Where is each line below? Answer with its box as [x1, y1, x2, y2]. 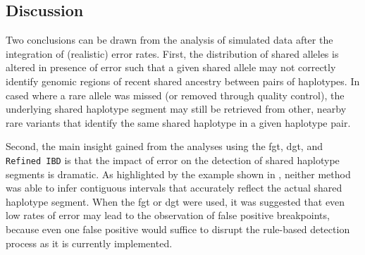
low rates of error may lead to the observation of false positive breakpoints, [6, 208, 330, 223]
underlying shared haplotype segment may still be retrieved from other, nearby [6, 101, 347, 116]
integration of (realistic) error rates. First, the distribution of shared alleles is [6, 46, 339, 61]
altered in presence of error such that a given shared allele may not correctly [6, 60, 336, 75]
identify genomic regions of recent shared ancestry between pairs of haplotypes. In [6, 73, 360, 88]
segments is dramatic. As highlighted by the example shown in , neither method [6, 166, 351, 181]
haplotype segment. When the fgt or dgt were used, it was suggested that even [6, 194, 345, 209]
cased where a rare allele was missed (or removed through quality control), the [6, 87, 345, 102]
